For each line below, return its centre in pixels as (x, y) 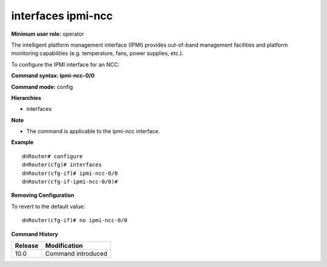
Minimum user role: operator (48, 34)
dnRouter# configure (52, 156)
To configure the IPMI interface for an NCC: (65, 64)
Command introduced (76, 253)
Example (22, 142)
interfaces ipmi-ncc (62, 16)
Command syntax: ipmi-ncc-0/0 (53, 76)
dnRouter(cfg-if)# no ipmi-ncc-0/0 (75, 220)
